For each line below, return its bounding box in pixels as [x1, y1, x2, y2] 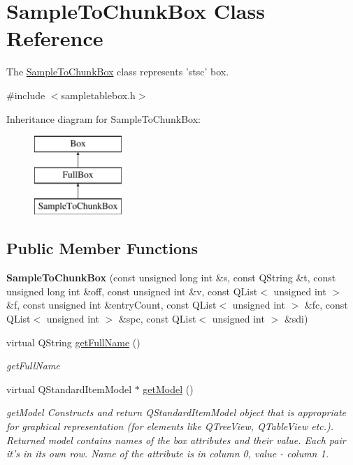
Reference [6, 24, 103, 52]
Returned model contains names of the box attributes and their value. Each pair [6, 432, 346, 447]
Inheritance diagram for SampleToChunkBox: [6, 111, 201, 126]
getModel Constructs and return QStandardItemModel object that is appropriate [6, 405, 347, 420]
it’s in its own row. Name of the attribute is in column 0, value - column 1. [6, 446, 329, 461]
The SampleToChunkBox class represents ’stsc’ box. [6, 64, 229, 79]
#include [6, 87, 45, 102]
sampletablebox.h [61, 87, 136, 102]
